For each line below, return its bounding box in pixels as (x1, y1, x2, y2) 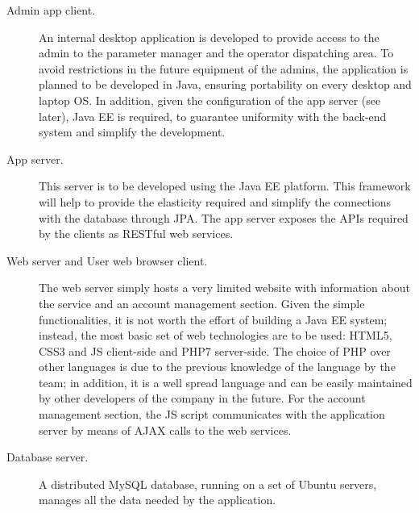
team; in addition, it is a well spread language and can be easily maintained (39, 373, 413, 390)
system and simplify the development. (39, 123, 226, 140)
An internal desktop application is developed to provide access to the (39, 28, 380, 45)
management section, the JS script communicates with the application (39, 406, 385, 423)
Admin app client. (6, 2, 96, 18)
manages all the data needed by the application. (39, 491, 276, 508)
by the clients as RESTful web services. (39, 225, 234, 242)
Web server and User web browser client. (6, 252, 208, 269)
